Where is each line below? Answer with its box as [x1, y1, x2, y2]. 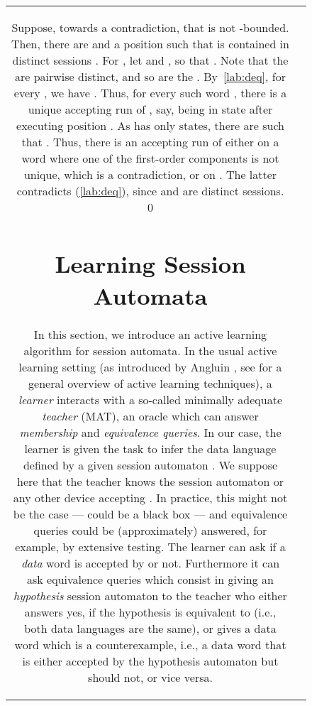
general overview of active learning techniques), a [28, 375, 272, 392]
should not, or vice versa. [88, 669, 213, 686]
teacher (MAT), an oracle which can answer [42, 408, 259, 425]
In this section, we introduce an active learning [33, 326, 267, 343]
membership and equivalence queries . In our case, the [19, 424, 282, 441]
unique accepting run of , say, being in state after [28, 101, 273, 117]
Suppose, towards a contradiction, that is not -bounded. [11, 19, 289, 36]
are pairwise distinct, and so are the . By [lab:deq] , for [14, 68, 286, 85]
